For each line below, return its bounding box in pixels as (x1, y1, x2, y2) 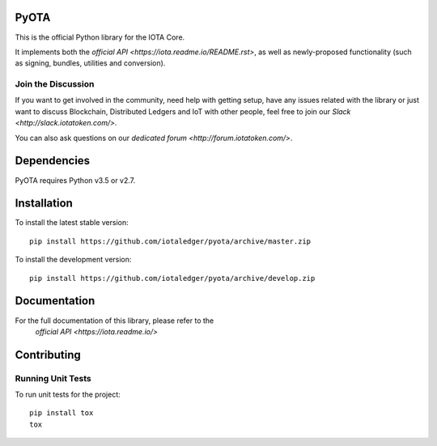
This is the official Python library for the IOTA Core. (15, 32, 185, 42)
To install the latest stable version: (15, 218, 129, 227)
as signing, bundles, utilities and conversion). (15, 58, 166, 68)
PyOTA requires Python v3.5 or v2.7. (15, 175, 136, 185)
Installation (15, 197, 73, 210)
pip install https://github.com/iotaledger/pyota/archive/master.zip (29, 236, 312, 246)
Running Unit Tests (15, 372, 92, 384)
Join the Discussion (15, 79, 95, 90)
